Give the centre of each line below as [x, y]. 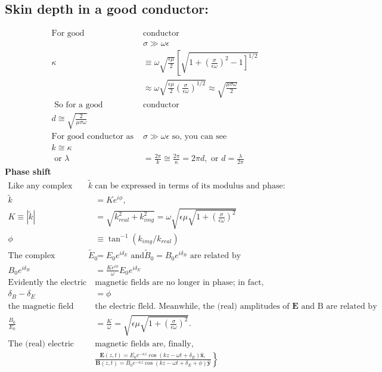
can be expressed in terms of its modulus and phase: [190, 186]
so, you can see [199, 136]
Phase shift [28, 171]
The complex [32, 256]
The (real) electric [41, 344]
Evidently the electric [47, 283]
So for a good [79, 105]
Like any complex [40, 186]
